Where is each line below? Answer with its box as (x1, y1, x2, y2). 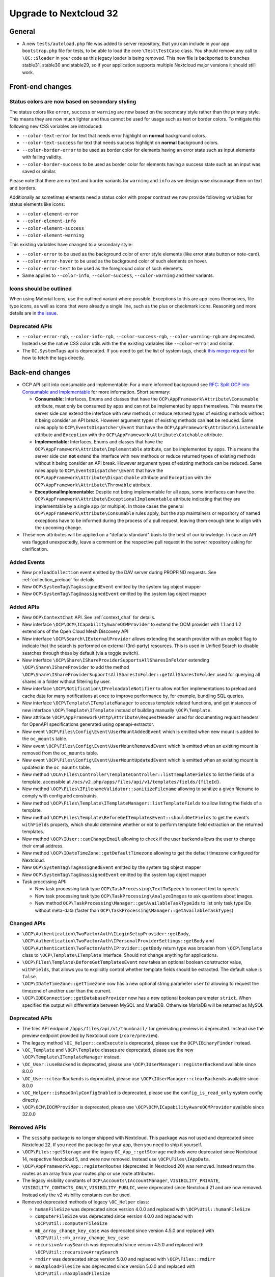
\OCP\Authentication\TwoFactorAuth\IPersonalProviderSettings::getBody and (22, 938, 214, 944)
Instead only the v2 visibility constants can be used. (22, 1192, 131, 1198)
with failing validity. (22, 154, 63, 160)
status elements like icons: (9, 201, 65, 207)
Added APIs (9, 603, 39, 610)
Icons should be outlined (9, 285, 72, 292)
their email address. (22, 843, 64, 849)
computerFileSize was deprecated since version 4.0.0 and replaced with (35, 1213, 193, 1219)
